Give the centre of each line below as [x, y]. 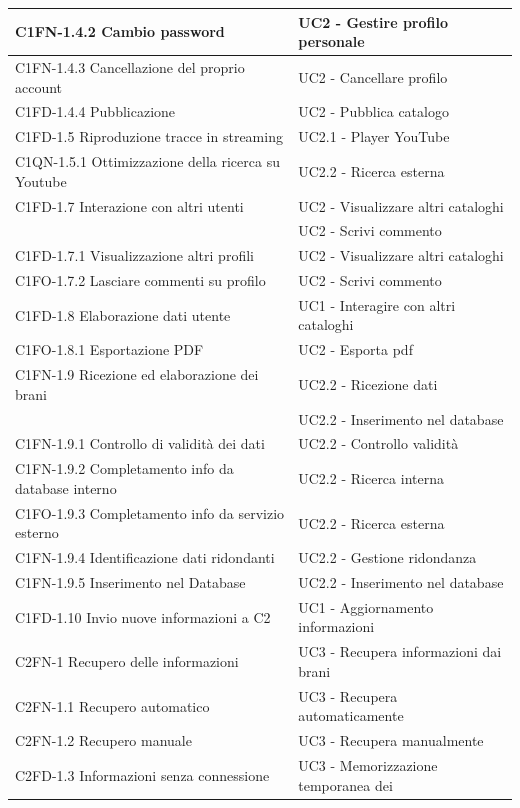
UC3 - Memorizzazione [368, 765]
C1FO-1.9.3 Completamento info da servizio [150, 512]
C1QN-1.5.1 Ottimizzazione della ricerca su [147, 161]
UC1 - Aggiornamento [366, 606]
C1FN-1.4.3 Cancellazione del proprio [130, 66]
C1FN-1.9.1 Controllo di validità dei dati [140, 443]
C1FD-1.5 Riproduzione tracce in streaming [149, 136]
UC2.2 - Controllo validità [378, 443]
